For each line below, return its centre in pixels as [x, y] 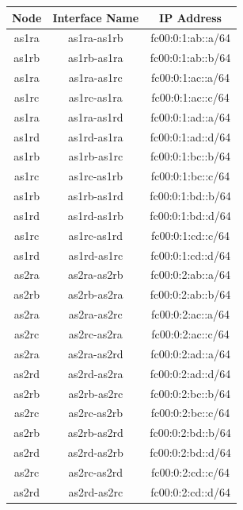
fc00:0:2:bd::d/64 [190, 452]
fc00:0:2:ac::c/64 [190, 334]
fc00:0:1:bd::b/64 [190, 196]
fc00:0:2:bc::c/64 [190, 413]
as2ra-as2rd [96, 353]
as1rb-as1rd [95, 196]
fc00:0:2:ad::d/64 [190, 373]
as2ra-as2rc [95, 314]
